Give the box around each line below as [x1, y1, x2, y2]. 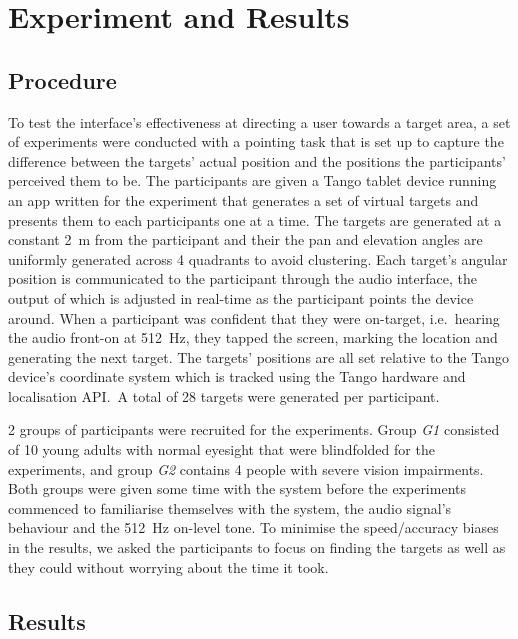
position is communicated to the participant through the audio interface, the [8, 268, 477, 289]
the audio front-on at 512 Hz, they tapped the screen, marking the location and [8, 327, 498, 348]
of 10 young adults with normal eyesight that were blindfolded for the [8, 439, 435, 460]
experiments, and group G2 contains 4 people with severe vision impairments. [8, 458, 484, 479]
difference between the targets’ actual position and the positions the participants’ [8, 150, 506, 171]
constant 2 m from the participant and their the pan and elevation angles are [8, 229, 483, 250]
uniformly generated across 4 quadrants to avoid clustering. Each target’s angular [8, 248, 508, 269]
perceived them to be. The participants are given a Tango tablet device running [8, 170, 497, 191]
